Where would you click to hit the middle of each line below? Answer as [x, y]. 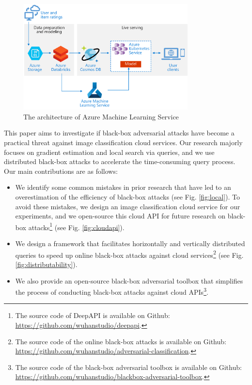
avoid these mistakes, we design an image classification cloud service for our [128, 206]
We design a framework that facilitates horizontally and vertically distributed [130, 243]
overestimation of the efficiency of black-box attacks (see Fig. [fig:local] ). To [128, 197]
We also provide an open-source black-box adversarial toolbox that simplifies [129, 280]
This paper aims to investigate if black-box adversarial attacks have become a [119, 133]
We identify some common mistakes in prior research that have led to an [123, 187]
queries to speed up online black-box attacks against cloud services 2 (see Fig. [129, 254]
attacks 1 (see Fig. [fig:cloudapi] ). [76, 226]
